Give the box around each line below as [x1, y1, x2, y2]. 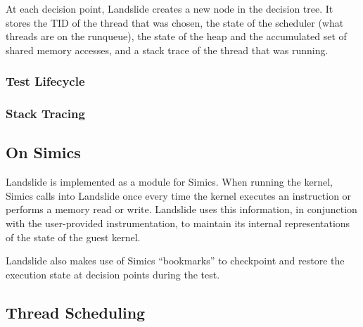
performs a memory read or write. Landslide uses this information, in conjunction [6, 202, 357, 217]
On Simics [6, 141, 81, 163]
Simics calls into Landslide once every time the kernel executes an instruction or [6, 188, 352, 203]
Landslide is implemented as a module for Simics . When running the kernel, [6, 174, 333, 189]
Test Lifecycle [6, 72, 85, 90]
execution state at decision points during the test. [6, 267, 220, 281]
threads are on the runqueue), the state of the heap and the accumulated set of [6, 29, 347, 44]
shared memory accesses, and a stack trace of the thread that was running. [6, 42, 329, 57]
